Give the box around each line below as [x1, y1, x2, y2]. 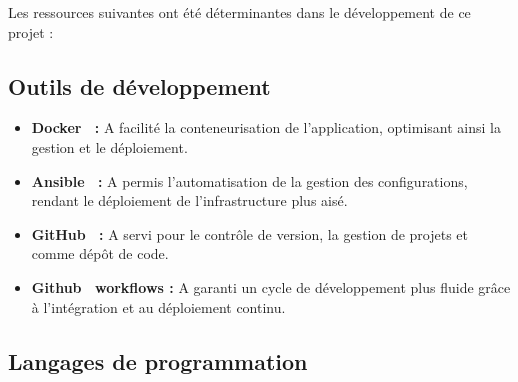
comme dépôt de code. [31, 243, 169, 264]
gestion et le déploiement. [31, 136, 188, 157]
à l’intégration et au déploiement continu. [31, 296, 286, 317]
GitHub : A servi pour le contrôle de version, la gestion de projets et [31, 223, 469, 244]
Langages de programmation [8, 345, 308, 376]
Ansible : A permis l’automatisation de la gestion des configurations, [31, 170, 468, 191]
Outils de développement [8, 70, 271, 101]
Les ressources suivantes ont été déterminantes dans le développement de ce [8, 2, 471, 22]
